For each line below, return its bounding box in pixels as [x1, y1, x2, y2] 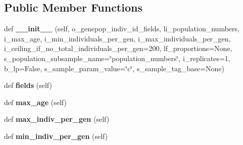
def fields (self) [4, 80, 52, 90]
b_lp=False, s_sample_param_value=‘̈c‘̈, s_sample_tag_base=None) [4, 63, 224, 73]
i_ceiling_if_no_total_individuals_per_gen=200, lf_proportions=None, [4, 43, 232, 54]
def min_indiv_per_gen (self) [4, 130, 108, 141]
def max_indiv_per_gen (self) [4, 114, 110, 124]
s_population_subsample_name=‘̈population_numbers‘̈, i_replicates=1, [4, 53, 230, 63]
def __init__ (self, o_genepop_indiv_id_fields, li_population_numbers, [4, 23, 239, 34]
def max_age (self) [4, 96, 67, 107]
